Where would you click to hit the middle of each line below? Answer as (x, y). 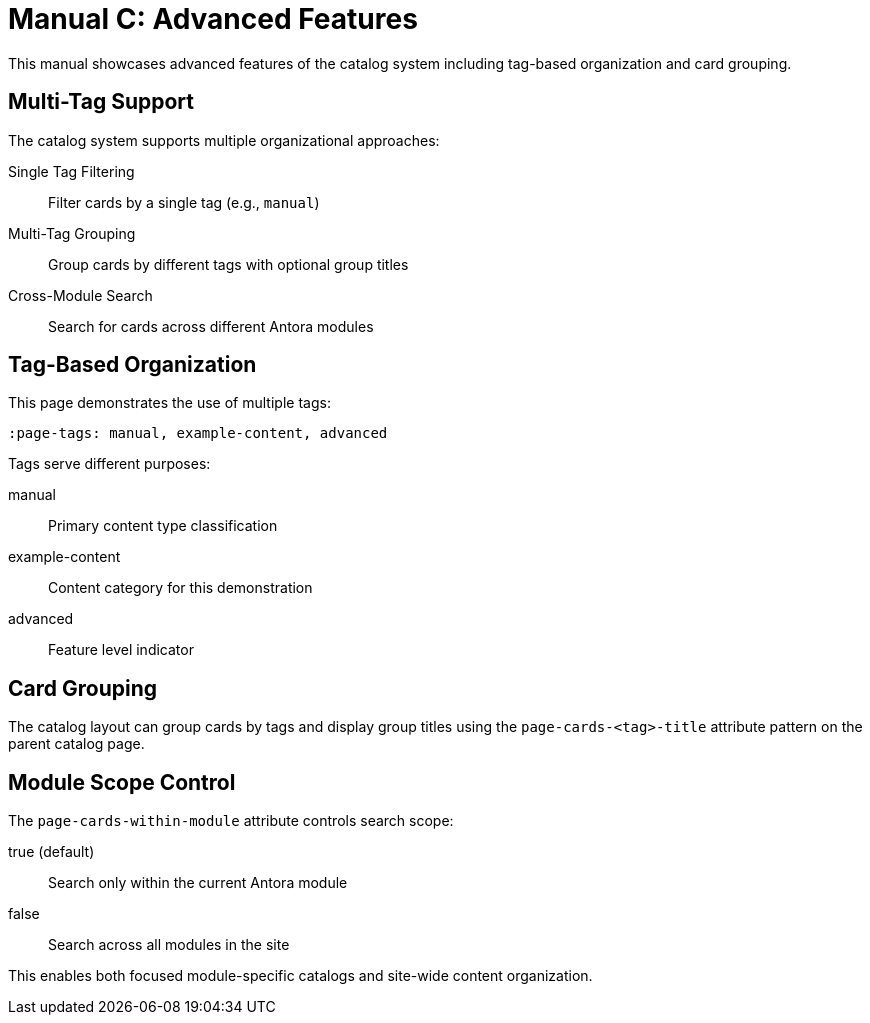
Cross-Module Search (80, 295)
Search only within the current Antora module (198, 883)
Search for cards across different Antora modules (211, 326)
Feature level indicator (121, 650)
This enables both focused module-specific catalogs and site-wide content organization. (300, 976)
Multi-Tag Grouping (72, 233)
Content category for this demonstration (180, 588)
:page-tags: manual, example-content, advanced (198, 433)
